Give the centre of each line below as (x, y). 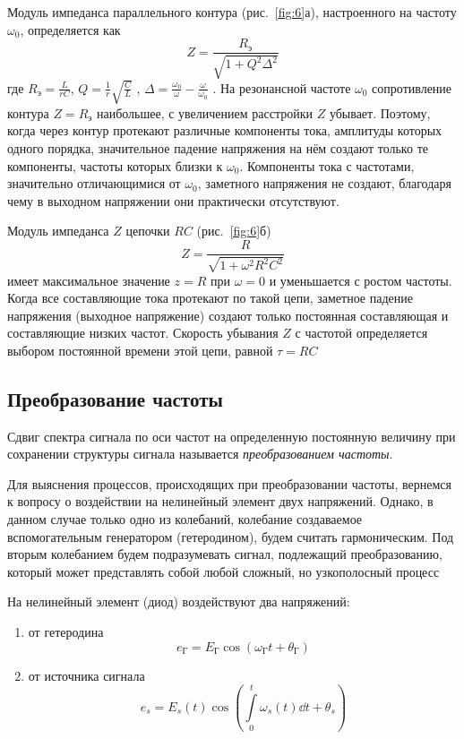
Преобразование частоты (115, 398)
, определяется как (70, 29)
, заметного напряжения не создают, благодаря (324, 183)
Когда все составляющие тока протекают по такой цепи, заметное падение (210, 298)
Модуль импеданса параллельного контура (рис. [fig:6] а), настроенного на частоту (232, 12)
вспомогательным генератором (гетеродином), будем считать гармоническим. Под (231, 536)
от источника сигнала (86, 675)
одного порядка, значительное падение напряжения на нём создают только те (218, 148)
